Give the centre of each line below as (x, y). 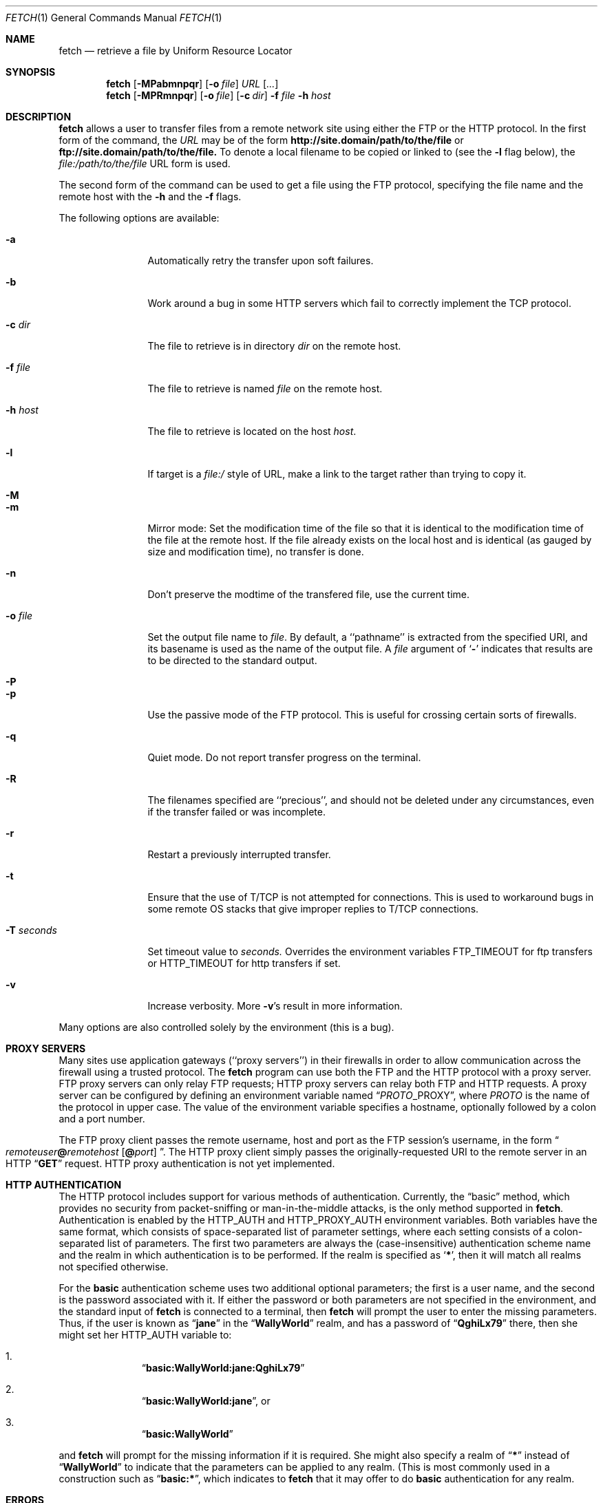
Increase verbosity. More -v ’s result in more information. (275, 1006)
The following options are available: (139, 218)
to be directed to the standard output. (232, 660)
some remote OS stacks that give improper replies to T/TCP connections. (313, 909)
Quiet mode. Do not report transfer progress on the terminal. (284, 757)
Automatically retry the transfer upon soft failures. (261, 260)
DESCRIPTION (39, 117)
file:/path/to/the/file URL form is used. (145, 163)
